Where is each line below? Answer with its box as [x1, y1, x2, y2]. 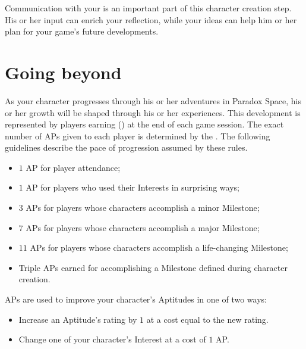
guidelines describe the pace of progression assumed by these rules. [5, 141, 248, 154]
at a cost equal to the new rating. [146, 313, 269, 325]
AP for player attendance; [26, 161, 121, 173]
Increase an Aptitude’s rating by [18, 313, 137, 325]
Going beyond [5, 60, 122, 84]
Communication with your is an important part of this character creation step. [5, 2, 292, 14]
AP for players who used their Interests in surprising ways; [26, 181, 239, 194]
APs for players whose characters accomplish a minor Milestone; [26, 201, 260, 214]
